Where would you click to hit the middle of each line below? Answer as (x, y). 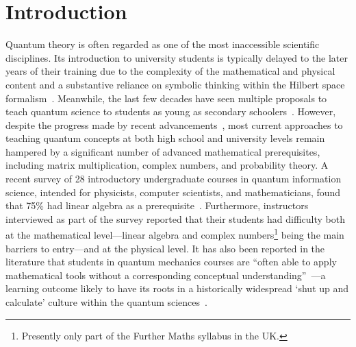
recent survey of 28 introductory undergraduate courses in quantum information (174, 179)
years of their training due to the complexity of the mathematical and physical (170, 71)
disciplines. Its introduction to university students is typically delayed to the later (177, 57)
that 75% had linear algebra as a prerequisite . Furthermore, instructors (157, 205)
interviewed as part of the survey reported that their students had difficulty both (176, 218)
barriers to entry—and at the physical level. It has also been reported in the (165, 248)
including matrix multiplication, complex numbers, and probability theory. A (167, 165)
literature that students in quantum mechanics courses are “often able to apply (171, 262)
